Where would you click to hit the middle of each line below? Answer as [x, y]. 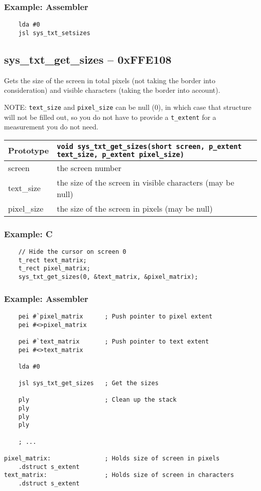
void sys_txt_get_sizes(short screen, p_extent [149, 146]
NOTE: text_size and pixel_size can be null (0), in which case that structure [128, 107]
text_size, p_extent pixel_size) [120, 154]
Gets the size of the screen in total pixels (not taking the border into [110, 80]
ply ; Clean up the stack [97, 400]
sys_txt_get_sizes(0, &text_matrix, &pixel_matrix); [108, 277]
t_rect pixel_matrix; [54, 269]
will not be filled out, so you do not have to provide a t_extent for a [110, 117]
